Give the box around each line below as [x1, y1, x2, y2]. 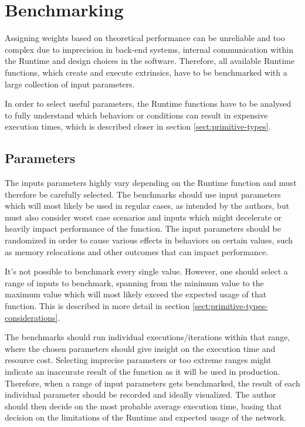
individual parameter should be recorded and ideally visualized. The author [5, 388, 276, 401]
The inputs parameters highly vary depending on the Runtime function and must [5, 177, 297, 189]
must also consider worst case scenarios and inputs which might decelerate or [5, 211, 282, 223]
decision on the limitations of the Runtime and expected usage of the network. [5, 411, 286, 423]
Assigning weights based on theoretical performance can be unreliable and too [5, 32, 285, 44]
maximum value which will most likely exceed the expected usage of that [5, 288, 267, 300]
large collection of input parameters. [5, 77, 135, 90]
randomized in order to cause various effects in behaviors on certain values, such [5, 234, 293, 246]
